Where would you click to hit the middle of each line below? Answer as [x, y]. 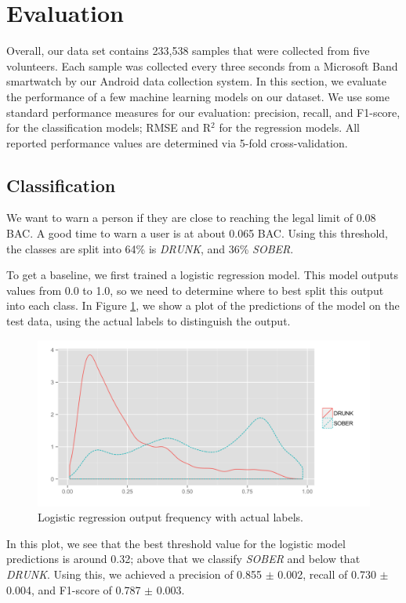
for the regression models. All [289, 127]
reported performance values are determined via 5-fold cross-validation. [177, 142]
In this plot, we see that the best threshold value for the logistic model [176, 543]
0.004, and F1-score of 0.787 [74, 589]
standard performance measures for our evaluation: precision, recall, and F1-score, [203, 112]
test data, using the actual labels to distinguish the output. [149, 321]
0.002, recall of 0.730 [327, 574]
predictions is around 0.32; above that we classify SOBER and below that [183, 559]
